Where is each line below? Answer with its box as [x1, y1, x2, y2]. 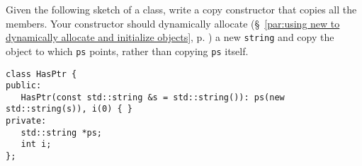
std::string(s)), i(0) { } [6, 104, 132, 114]
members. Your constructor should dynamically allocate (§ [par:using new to [6, 16, 340, 30]
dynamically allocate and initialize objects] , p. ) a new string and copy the [6, 30, 334, 45]
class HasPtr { [6, 69, 77, 79]
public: [6, 81, 42, 91]
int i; [21, 139, 52, 150]
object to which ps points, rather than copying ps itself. [6, 43, 249, 58]
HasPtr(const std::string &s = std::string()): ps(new [21, 92, 285, 102]
